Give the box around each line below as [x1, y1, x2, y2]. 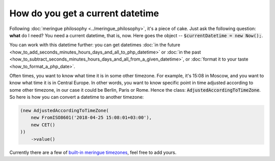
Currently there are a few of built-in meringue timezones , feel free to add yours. [9, 149, 177, 155]
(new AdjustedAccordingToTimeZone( [20, 108, 109, 114]
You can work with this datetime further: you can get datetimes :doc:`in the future [9, 42, 180, 48]
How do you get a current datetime [9, 8, 159, 19]
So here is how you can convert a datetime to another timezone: [9, 94, 144, 100]
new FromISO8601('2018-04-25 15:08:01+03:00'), [31, 115, 152, 121]
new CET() [31, 122, 56, 127]
